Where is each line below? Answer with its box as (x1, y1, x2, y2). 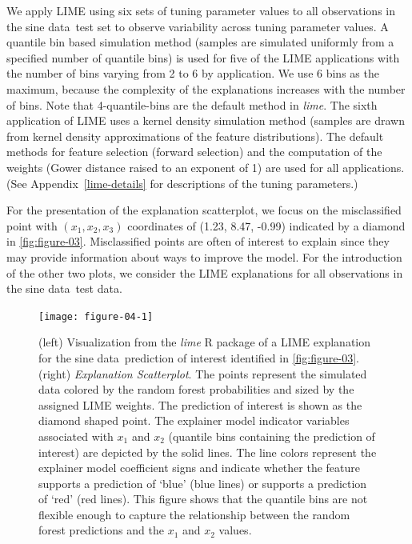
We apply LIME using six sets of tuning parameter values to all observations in (6, 2, 395, 18)
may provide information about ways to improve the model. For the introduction (6, 248, 402, 265)
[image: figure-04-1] (38, 310, 154, 322)
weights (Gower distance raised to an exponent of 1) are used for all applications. (6, 158, 405, 175)
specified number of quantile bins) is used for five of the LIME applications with (6, 49, 400, 66)
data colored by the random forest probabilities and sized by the (38, 381, 354, 398)
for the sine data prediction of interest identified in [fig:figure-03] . (38, 349, 359, 366)
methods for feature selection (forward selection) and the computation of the (6, 143, 382, 160)
